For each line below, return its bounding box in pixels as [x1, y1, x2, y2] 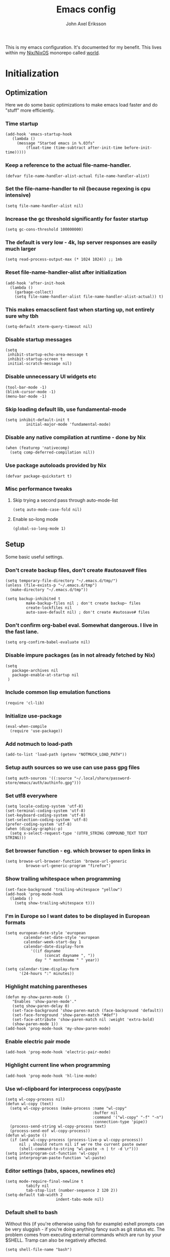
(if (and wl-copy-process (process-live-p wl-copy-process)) [10, 1138, 143, 1143]
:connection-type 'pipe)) [92, 1120, 147, 1125]
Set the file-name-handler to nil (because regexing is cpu [5, 185, 151, 193]
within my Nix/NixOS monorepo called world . [5, 49, 100, 56]
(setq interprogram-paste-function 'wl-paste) [5, 1156, 107, 1161]
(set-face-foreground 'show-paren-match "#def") [12, 1012, 118, 1018]
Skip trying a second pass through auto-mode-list [12, 497, 118, 503]
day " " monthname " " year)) [35, 957, 100, 963]
